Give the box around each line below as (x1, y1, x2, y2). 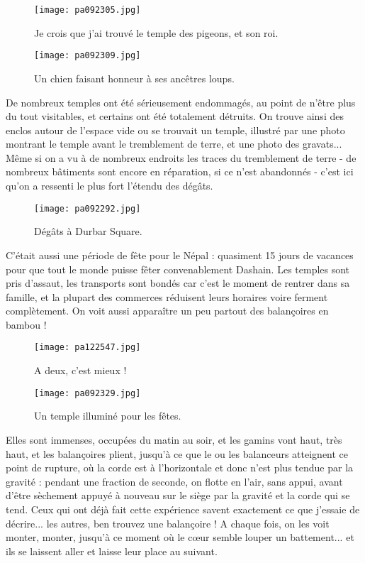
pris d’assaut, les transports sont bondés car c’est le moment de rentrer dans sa (6, 275, 350, 290)
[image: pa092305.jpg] (34, 5, 141, 15)
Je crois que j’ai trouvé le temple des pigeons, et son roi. (34, 25, 279, 40)
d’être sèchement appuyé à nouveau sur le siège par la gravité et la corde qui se (6, 488, 350, 503)
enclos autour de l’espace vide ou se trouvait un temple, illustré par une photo (6, 122, 345, 137)
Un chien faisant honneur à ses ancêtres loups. (34, 70, 235, 85)
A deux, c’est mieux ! (34, 363, 127, 378)
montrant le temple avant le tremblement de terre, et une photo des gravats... (6, 136, 342, 151)
